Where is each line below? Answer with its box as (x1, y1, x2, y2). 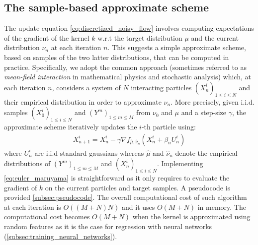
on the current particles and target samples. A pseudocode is (45, 182, 231, 192)
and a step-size (181, 107, 227, 118)
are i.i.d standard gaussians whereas (34, 147, 144, 158)
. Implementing (157, 158, 203, 169)
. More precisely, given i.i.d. (171, 96, 255, 107)
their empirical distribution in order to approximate (4, 96, 162, 107)
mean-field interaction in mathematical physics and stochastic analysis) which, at (4, 71, 251, 82)
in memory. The (197, 201, 246, 212)
